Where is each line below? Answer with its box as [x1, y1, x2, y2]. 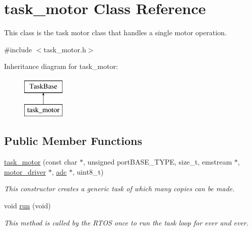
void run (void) [4, 200, 51, 211]
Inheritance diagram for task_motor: [4, 61, 118, 71]
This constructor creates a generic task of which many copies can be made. [4, 183, 235, 194]
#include [4, 44, 32, 54]
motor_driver [4, 166, 46, 177]
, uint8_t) [72, 166, 104, 177]
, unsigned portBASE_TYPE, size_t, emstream [83, 157, 232, 167]
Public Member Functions [4, 133, 142, 148]
